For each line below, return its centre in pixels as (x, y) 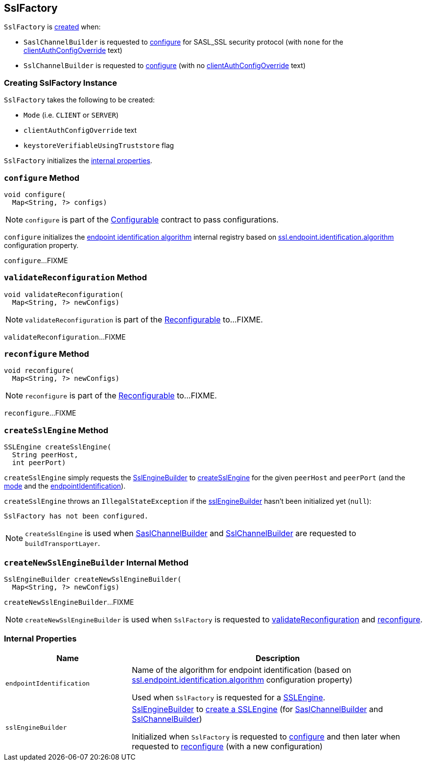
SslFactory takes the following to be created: (80, 100)
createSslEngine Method (56, 430)
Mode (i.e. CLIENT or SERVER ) (71, 115)
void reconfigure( (39, 371)
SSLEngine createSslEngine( (58, 447)
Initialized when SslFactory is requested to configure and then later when (266, 736)
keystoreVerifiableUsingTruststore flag (99, 146)
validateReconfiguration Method (75, 278)
